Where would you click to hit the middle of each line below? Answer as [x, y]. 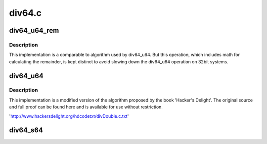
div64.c [25, 13]
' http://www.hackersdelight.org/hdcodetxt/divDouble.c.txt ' [69, 116]
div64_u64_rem [34, 30]
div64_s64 [26, 130]
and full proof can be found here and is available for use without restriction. [86, 107]
